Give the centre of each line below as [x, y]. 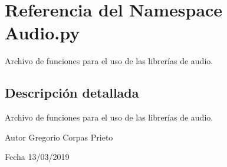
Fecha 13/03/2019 [37, 157]
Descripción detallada [72, 93]
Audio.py [42, 33]
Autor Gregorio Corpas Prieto [59, 137]
